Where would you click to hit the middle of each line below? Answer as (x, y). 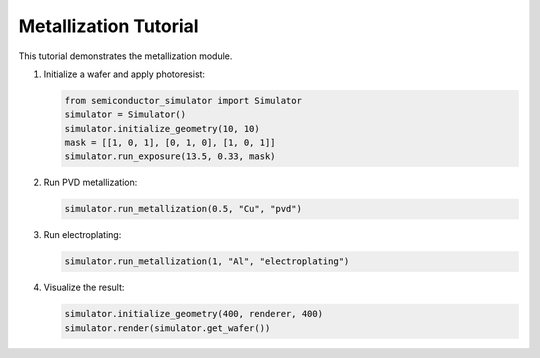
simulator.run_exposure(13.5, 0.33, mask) (170, 156)
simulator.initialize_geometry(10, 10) (162, 128)
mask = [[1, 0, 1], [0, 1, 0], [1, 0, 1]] (170, 143)
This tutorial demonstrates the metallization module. (125, 56)
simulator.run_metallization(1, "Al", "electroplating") (207, 261)
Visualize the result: (84, 287)
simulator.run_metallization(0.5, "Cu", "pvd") (183, 209)
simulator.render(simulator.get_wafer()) (167, 328)
